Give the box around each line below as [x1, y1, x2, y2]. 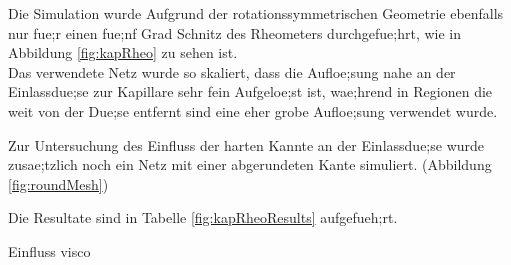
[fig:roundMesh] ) [8, 173, 109, 194]
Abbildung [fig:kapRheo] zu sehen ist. [8, 42, 238, 63]
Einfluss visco [8, 240, 91, 261]
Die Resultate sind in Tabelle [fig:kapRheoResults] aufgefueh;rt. [8, 207, 398, 228]
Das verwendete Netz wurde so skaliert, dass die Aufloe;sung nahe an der [8, 61, 456, 82]
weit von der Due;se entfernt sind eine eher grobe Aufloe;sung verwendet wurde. [8, 100, 498, 121]
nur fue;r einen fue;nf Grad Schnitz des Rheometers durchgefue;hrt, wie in [8, 22, 461, 43]
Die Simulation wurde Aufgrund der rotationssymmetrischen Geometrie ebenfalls [8, 3, 504, 23]
